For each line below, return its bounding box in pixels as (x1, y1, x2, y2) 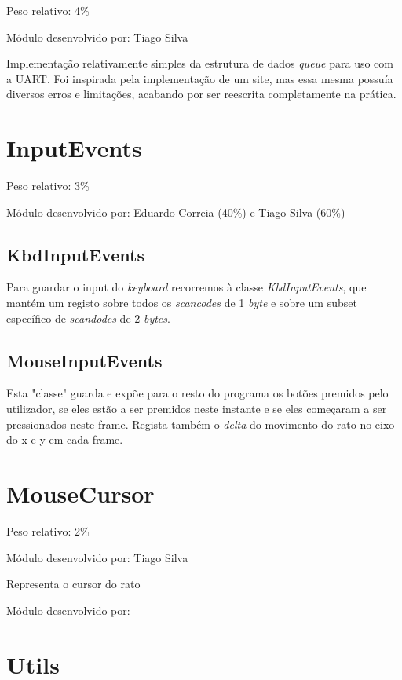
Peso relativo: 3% (6, 177, 90, 194)
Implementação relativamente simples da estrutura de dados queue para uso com (6, 55, 393, 71)
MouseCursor (6, 477, 155, 510)
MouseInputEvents (6, 348, 163, 372)
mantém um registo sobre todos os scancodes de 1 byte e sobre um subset (6, 294, 357, 311)
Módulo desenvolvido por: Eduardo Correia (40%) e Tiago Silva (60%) (6, 203, 345, 220)
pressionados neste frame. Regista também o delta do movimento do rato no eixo (6, 415, 395, 432)
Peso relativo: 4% (6, 2, 90, 18)
